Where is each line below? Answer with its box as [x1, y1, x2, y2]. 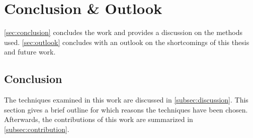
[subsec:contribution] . [4, 123, 69, 134]
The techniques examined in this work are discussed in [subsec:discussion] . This [4, 94, 248, 105]
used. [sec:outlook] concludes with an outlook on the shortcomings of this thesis [4, 36, 249, 47]
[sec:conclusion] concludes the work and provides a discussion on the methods [4, 27, 242, 37]
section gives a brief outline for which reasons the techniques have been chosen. [4, 104, 248, 114]
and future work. [4, 46, 56, 57]
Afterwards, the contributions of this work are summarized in [4, 114, 193, 124]
